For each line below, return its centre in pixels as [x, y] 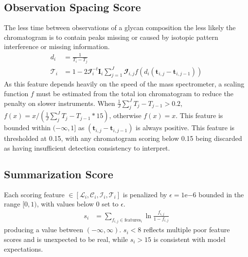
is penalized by [145, 194]
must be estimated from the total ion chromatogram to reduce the [135, 93]
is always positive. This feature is [185, 128]
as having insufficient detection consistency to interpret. [87, 147]
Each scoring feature [34, 194]
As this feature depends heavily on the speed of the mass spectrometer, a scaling [124, 84]
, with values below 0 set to [78, 204]
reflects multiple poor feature [186, 230]
